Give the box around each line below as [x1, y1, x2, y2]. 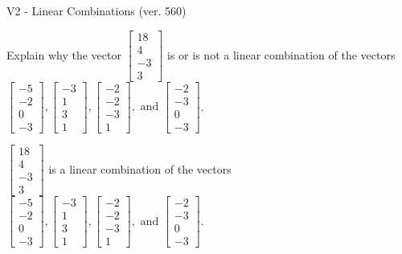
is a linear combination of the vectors [48, 160, 232, 177]
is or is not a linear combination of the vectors [167, 46, 396, 63]
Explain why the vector [6, 46, 121, 63]
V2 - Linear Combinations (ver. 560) [6, 2, 187, 18]
